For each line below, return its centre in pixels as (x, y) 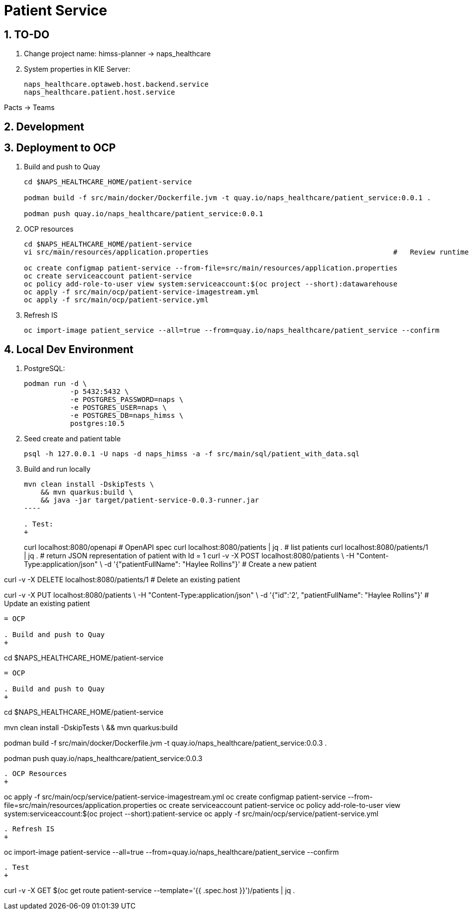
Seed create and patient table (72, 439)
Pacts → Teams (29, 108)
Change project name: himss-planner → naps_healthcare (117, 54)
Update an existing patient (47, 604)
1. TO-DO (27, 34)
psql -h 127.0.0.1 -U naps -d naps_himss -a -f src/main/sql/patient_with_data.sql (192, 454)
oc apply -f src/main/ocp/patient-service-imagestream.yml (142, 292)
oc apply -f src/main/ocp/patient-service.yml (116, 300)
